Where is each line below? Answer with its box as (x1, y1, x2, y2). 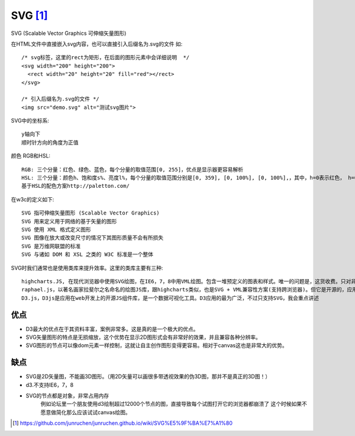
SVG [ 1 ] (11, 9, 48, 22)
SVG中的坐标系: (11, 117, 50, 124)
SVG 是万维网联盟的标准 (21, 243, 81, 249)
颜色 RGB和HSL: (11, 152, 50, 159)
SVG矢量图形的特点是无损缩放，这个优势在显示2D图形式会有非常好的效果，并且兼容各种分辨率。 (25, 334, 262, 341)
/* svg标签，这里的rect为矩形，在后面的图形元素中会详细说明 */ (21, 54, 190, 61)
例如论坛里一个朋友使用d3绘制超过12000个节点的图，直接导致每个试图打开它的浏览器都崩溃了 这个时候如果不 (40, 400, 307, 408)
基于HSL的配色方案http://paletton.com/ (21, 182, 130, 190)
